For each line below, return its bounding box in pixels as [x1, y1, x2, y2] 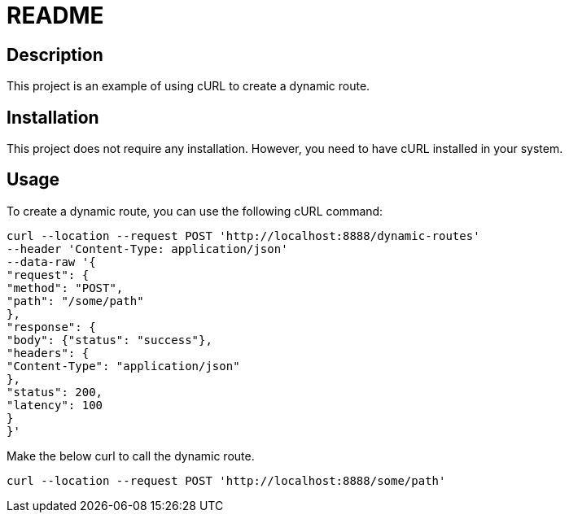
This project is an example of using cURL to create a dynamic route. [7, 79, 370, 94]
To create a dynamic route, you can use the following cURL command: [7, 203, 383, 218]
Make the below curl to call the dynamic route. [7, 448, 255, 463]
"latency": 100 [7, 398, 103, 412]
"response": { [7, 320, 96, 334]
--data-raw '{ [7, 255, 96, 268]
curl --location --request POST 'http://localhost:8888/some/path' [7, 473, 446, 487]
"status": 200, [7, 385, 103, 399]
